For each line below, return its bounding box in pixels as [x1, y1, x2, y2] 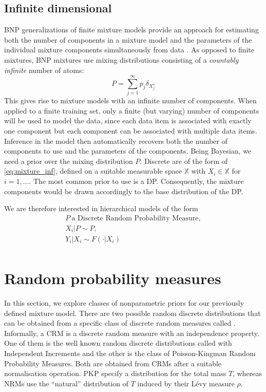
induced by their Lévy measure [137, 378, 235, 388]
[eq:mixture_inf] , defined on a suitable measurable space [4, 165, 182, 176]
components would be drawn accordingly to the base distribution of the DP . [4, 185, 243, 196]
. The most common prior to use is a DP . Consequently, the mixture [29, 176, 244, 186]
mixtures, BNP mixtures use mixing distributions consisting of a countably [4, 54, 239, 65]
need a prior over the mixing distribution [4, 155, 133, 166]
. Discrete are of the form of [140, 155, 228, 166]
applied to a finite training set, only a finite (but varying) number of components [4, 105, 259, 116]
